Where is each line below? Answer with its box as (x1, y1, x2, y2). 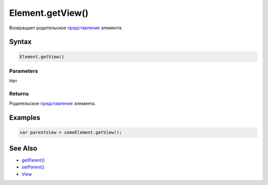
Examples (9, 114, 41, 122)
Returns (9, 90, 29, 97)
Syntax (9, 38, 32, 46)
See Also (9, 144, 37, 152)
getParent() (21, 157, 45, 163)
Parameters (9, 67, 38, 74)
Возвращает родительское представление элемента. (9, 25, 123, 31)
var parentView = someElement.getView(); (19, 129, 122, 135)
